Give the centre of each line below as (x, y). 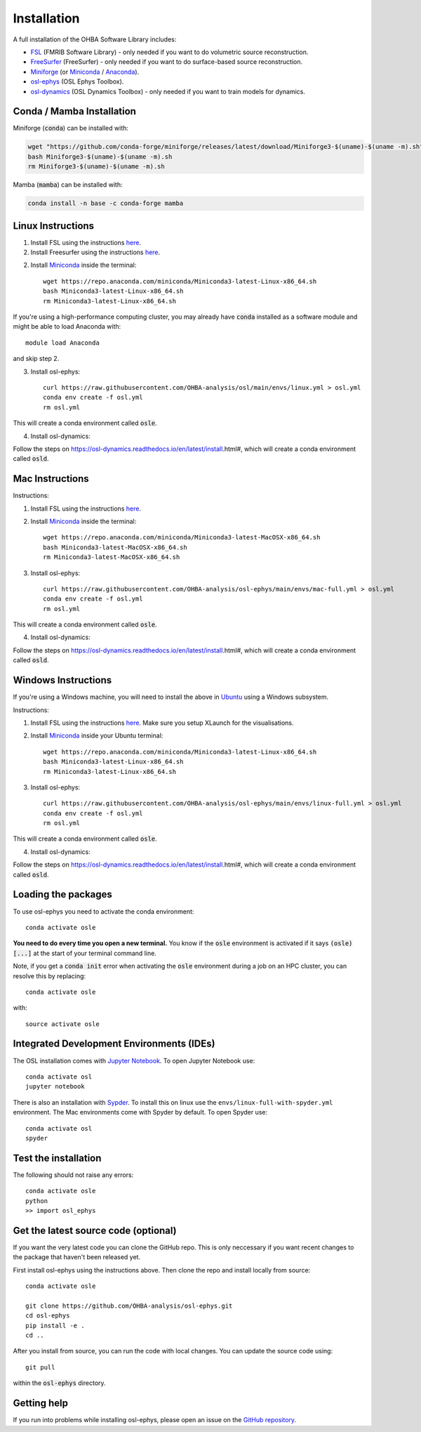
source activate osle (62, 1024)
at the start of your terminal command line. (95, 953)
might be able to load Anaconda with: (67, 327)
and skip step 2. (36, 359)
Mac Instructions (51, 479)
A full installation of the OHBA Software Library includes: (95, 39)
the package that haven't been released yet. (76, 1257)
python (37, 1201)
